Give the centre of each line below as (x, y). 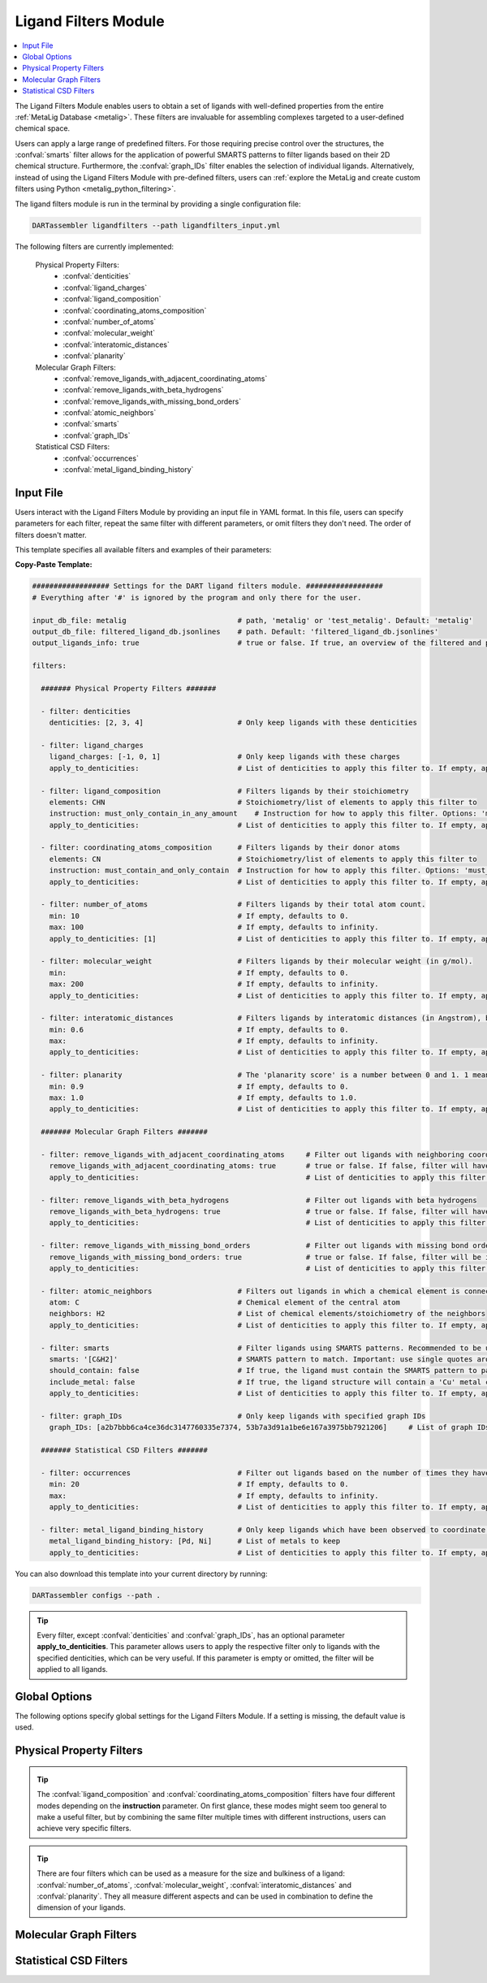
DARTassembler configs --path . (97, 1595)
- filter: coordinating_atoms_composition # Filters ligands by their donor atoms (221, 848)
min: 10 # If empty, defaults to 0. (199, 916)
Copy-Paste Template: (54, 565)
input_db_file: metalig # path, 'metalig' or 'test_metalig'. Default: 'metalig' (252, 620)
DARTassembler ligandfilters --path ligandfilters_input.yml (156, 225)
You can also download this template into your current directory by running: (141, 1574)
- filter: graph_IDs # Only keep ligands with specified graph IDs (233, 1416)
